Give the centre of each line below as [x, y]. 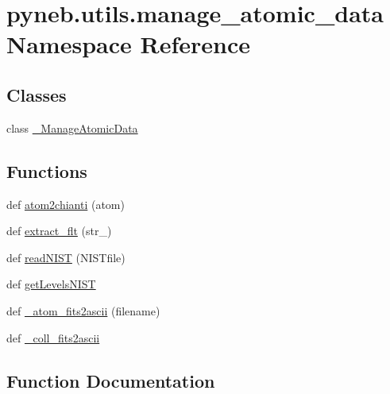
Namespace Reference [128, 44]
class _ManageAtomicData [72, 127]
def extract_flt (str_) [59, 231]
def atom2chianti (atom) [66, 204]
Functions [47, 170]
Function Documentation [111, 380]
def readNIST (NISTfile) [66, 257]
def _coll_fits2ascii [53, 337]
